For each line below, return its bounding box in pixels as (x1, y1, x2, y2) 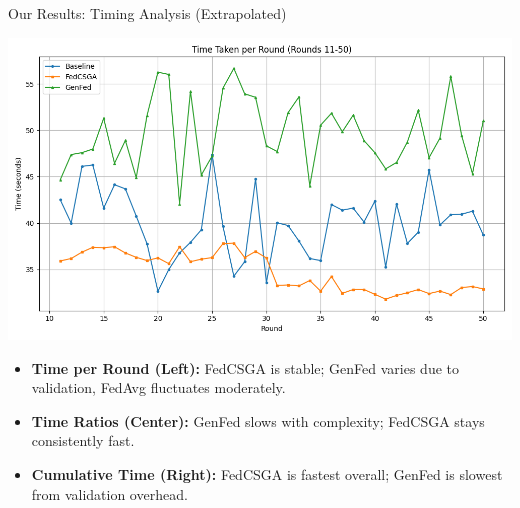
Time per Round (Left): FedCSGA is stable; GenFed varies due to (31, 357, 460, 378)
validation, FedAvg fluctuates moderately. (31, 377, 286, 398)
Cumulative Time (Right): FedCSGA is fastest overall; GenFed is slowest (31, 463, 503, 484)
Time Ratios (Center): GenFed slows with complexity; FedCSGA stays (31, 410, 485, 431)
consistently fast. (31, 430, 135, 451)
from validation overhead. (31, 483, 188, 504)
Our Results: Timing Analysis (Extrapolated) (8, 3, 287, 23)
